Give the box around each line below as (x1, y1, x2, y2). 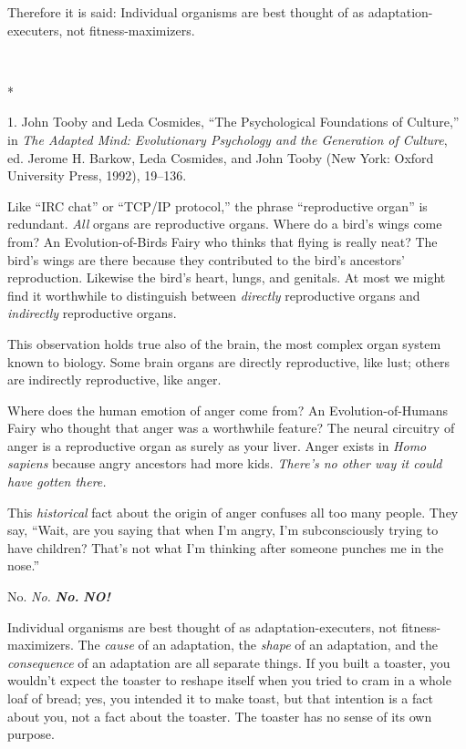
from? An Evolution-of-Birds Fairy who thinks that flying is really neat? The (7, 231, 438, 251)
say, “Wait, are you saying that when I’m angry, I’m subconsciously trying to (7, 520, 439, 539)
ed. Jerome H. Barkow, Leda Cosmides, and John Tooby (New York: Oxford (7, 148, 434, 167)
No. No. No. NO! (7, 587, 110, 606)
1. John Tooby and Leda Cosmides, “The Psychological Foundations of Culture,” (7, 112, 460, 131)
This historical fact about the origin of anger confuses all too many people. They (7, 502, 459, 521)
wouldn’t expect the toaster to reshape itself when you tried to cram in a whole (7, 671, 451, 690)
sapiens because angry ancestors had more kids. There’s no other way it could (7, 454, 442, 473)
